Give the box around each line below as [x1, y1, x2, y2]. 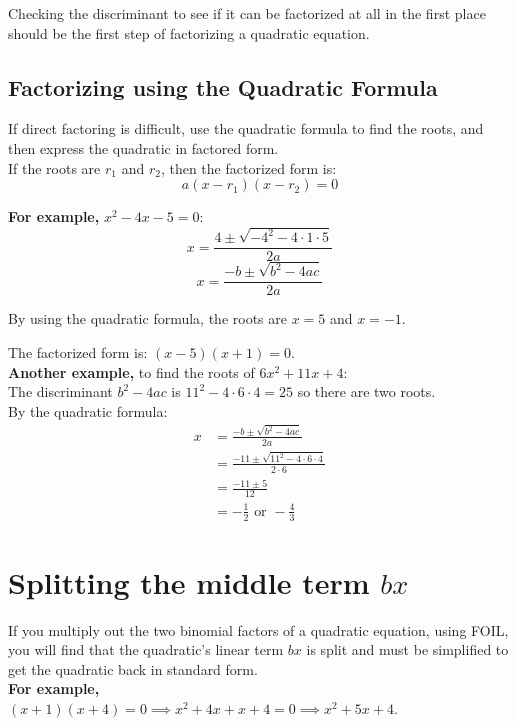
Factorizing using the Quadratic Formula [8, 71, 438, 102]
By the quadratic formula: [8, 400, 168, 421]
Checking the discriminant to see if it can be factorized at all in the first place [8, 3, 486, 23]
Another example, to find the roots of [8, 361, 255, 382]
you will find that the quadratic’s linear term [8, 639, 284, 660]
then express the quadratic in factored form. [8, 137, 279, 158]
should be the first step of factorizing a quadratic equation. [8, 22, 370, 43]
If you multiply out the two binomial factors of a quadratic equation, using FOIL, [8, 619, 509, 640]
